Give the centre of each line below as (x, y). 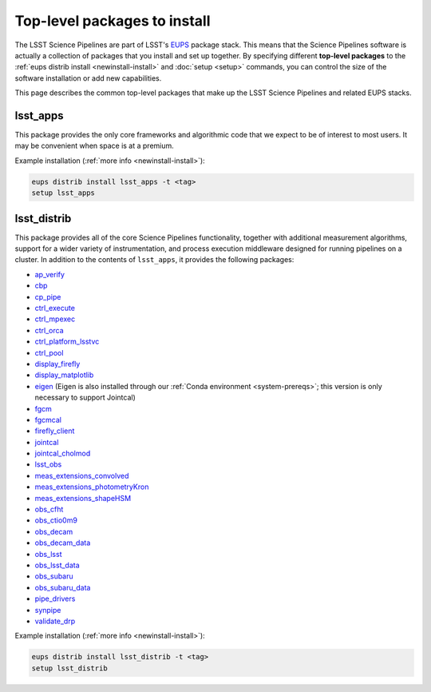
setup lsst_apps (63, 193)
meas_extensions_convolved (82, 475)
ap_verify (50, 274)
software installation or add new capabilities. (88, 78)
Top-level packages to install (113, 21)
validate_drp (55, 621)
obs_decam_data (63, 543)
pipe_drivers (55, 599)
